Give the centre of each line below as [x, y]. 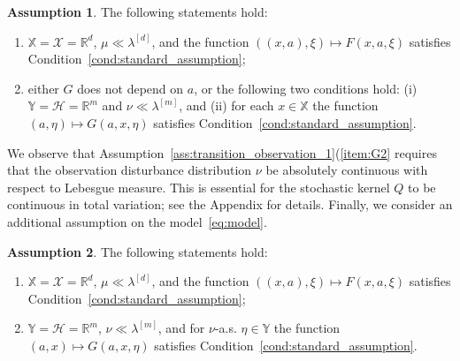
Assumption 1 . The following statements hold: [138, 11]
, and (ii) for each [226, 105]
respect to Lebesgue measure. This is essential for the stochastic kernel [199, 187]
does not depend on [130, 88]
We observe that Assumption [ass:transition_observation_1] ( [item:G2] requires [222, 152]
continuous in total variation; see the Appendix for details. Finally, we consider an [230, 204]
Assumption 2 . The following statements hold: [138, 251]
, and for [181, 328]
